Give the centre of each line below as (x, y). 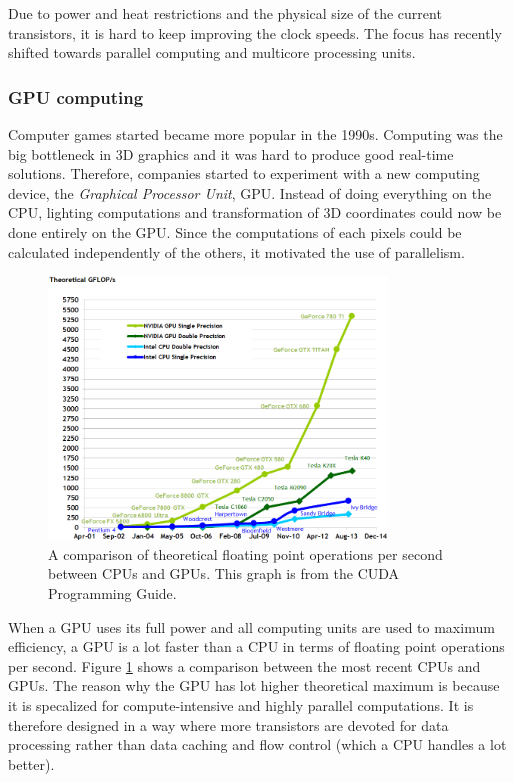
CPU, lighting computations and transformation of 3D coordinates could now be (255, 212)
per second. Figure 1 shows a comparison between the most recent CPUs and (244, 665)
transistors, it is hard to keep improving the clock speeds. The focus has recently (255, 32)
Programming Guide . (112, 592)
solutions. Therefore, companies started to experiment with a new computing (244, 173)
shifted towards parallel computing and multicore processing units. (212, 52)
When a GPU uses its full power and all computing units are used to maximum (251, 626)
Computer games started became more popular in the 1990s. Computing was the (255, 134)
